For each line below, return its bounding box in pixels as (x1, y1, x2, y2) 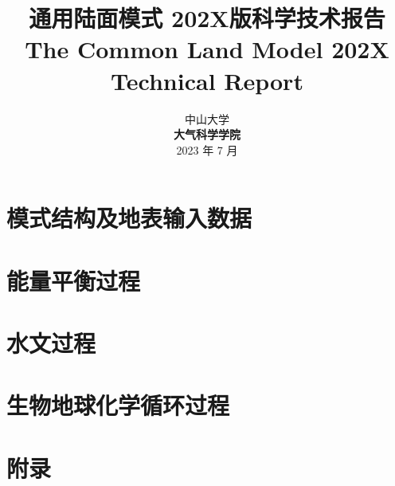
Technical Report (111, 64, 303, 96)
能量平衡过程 (6, 264, 141, 296)
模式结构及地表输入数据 (6, 202, 252, 234)
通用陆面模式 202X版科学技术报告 (29, 2, 385, 34)
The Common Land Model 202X (25, 33, 389, 65)
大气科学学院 (174, 126, 241, 143)
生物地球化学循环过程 (6, 389, 230, 421)
